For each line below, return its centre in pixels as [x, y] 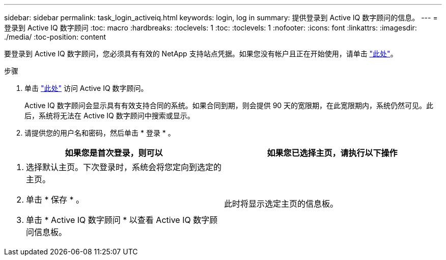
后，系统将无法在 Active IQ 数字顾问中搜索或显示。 [109, 116]
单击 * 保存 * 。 [55, 200]
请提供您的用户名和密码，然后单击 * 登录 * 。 [100, 133]
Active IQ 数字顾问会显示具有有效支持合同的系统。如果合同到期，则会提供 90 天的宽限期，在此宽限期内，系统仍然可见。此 [229, 105]
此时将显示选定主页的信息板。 [281, 204]
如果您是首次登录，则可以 [114, 153]
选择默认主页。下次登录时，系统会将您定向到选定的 [124, 167]
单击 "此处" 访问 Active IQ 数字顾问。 [86, 88]
